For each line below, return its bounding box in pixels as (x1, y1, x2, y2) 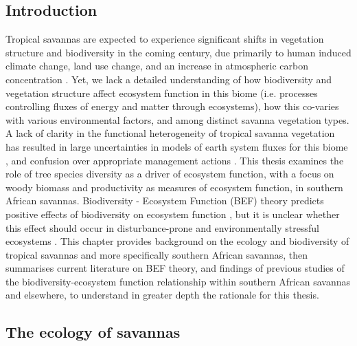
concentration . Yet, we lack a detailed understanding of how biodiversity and (5, 72, 332, 86)
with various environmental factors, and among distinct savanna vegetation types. (5, 112, 349, 127)
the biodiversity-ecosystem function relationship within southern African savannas (5, 274, 351, 288)
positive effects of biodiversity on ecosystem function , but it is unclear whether (5, 206, 340, 221)
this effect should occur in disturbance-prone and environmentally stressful (5, 220, 319, 235)
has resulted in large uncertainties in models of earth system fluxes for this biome (5, 139, 348, 153)
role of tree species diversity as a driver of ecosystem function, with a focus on (5, 166, 334, 181)
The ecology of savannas (5, 321, 181, 343)
